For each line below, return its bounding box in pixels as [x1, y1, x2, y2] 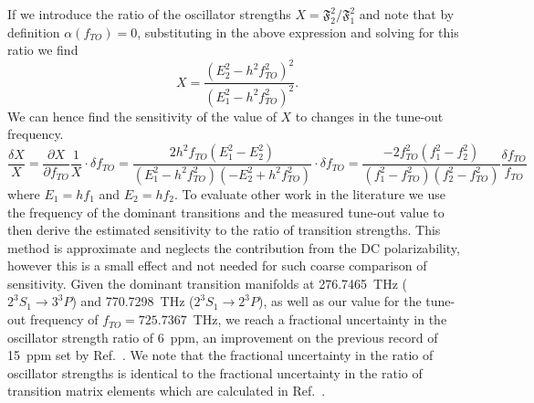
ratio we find [7, 40, 79, 59]
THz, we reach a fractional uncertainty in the [193, 310, 447, 329]
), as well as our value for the [257, 292, 422, 311]
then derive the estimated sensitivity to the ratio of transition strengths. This [7, 220, 441, 239]
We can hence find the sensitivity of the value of [7, 106, 277, 125]
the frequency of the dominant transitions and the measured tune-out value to [7, 202, 445, 221]
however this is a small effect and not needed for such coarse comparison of [7, 256, 427, 275]
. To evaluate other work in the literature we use [174, 184, 445, 203]
